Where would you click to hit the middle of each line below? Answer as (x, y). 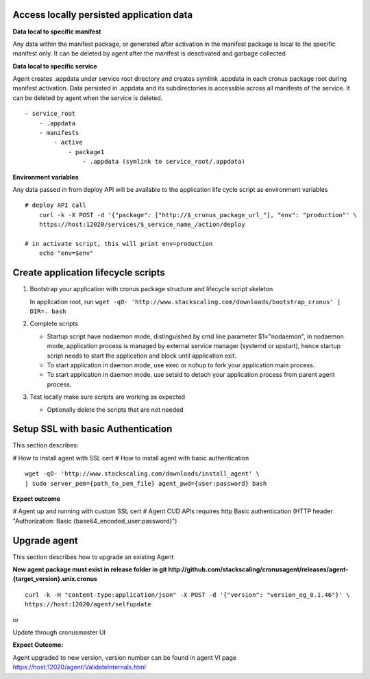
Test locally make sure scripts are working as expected (107, 397)
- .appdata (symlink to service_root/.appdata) (164, 162)
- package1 (86, 152)
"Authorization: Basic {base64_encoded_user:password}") (95, 521)
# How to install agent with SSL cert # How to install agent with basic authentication (131, 458)
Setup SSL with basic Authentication (92, 429)
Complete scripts (54, 324)
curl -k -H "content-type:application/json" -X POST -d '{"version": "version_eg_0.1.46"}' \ (187, 595)
